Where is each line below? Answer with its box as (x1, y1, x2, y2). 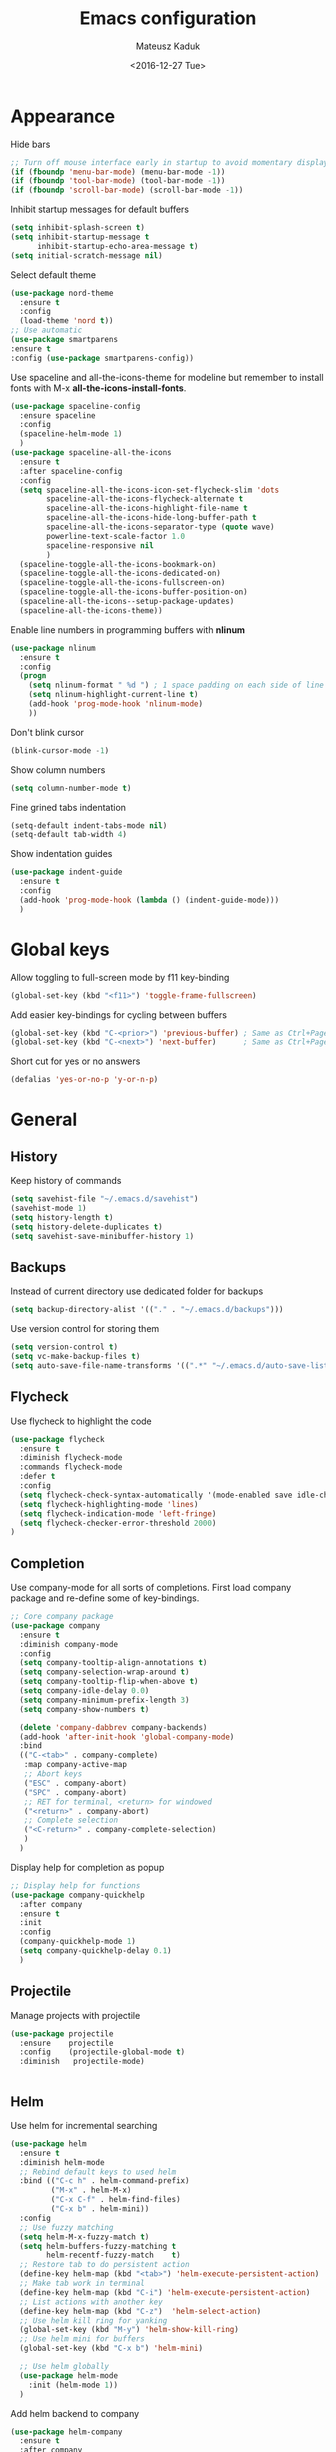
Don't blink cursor (10, 726, 85, 738)
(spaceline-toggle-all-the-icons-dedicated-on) (19, 568, 222, 579)
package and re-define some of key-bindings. (10, 1592, 200, 1604)
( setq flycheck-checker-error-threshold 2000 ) (19, 1518, 217, 1528)
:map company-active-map (23, 1760, 128, 1770)
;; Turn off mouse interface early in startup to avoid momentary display (10, 157, 329, 167)
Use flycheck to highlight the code (10, 1415, 152, 1427)
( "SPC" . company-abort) (23, 1787, 128, 1797)
